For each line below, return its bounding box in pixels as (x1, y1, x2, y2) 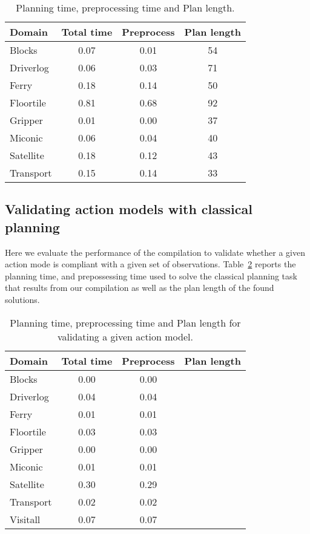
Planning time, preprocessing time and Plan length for (10, 315, 241, 330)
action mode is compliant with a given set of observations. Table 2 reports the (5, 258, 296, 270)
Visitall (10, 512, 41, 526)
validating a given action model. (57, 329, 193, 344)
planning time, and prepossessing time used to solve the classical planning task (5, 269, 297, 282)
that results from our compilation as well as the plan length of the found (5, 281, 274, 294)
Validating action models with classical (5, 200, 252, 218)
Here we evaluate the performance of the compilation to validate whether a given (5, 246, 305, 258)
